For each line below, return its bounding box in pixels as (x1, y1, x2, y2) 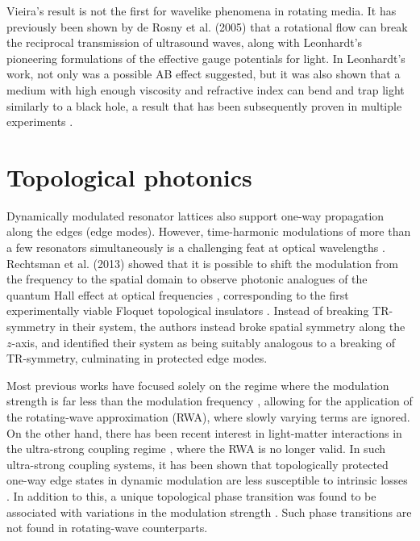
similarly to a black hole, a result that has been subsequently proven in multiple (6, 97, 402, 114)
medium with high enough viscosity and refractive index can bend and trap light (6, 81, 405, 98)
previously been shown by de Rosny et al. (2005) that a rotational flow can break (6, 18, 408, 35)
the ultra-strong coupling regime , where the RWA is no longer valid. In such (6, 440, 386, 457)
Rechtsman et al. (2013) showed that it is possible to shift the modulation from (6, 254, 399, 271)
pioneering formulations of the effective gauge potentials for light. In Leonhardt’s (6, 49, 405, 66)
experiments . (6, 113, 73, 130)
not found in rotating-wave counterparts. (6, 519, 208, 536)
